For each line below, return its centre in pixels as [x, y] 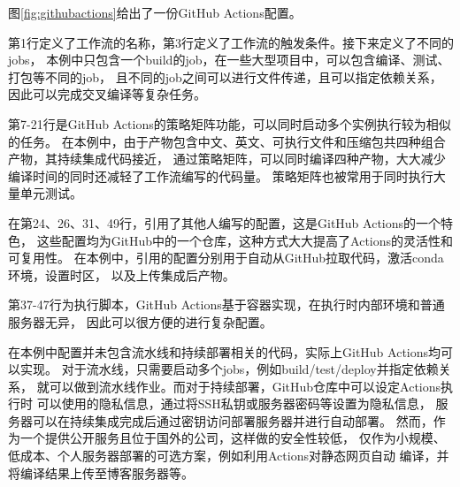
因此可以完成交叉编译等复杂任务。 [107, 94]
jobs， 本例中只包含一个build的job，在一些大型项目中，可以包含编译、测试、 [229, 60]
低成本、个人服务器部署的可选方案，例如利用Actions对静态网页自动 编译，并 [229, 456]
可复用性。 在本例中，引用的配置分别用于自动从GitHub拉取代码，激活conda [226, 258]
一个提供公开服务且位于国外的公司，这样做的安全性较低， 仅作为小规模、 [233, 438]
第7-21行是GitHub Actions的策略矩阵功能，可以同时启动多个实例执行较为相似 [230, 123]
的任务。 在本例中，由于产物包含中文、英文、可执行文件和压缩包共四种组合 [227, 141]
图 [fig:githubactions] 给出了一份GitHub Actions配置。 [155, 12]
